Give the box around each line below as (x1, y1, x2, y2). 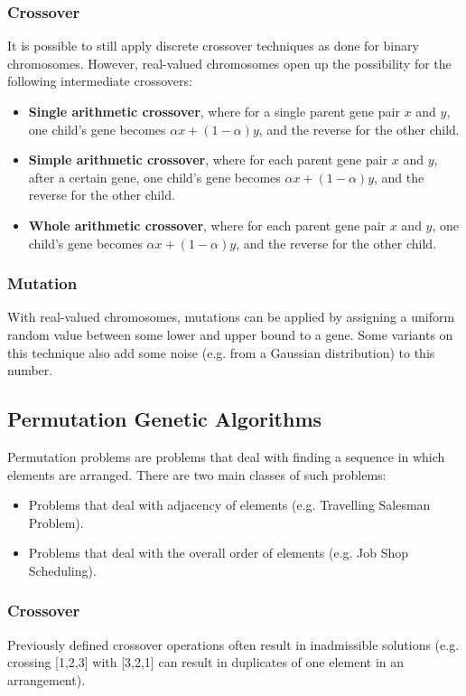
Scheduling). (28, 560, 97, 579)
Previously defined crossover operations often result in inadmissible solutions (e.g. (7, 635, 460, 654)
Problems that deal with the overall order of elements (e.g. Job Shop (28, 543, 409, 562)
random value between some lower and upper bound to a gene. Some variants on (7, 324, 453, 343)
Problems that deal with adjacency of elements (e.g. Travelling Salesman (28, 495, 431, 514)
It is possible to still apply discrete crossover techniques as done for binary (7, 36, 419, 55)
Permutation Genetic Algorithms (7, 405, 322, 433)
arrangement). (7, 670, 86, 689)
